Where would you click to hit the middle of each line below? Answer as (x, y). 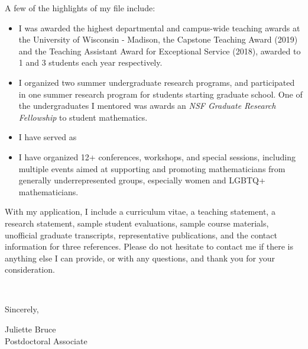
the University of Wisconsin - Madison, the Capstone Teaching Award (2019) (158, 39)
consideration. (30, 269)
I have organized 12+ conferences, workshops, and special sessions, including (157, 156)
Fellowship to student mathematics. (83, 117)
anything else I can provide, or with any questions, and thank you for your (140, 258)
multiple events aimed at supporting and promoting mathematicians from (152, 168)
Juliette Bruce (30, 329)
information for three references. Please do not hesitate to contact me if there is (149, 246)
